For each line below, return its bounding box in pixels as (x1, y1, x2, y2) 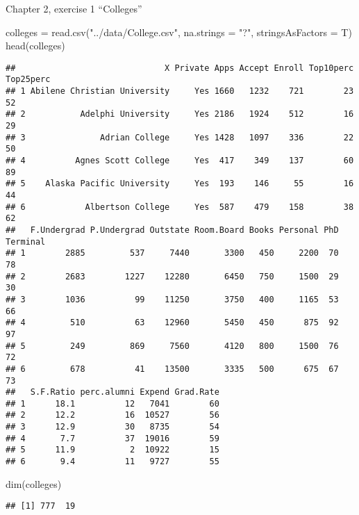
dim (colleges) (6, 476, 62, 491)
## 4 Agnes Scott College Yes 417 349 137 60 (6, 156, 354, 166)
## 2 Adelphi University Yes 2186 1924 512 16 (6, 109, 354, 120)
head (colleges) (6, 38, 65, 53)
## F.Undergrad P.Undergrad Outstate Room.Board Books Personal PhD (6, 224, 339, 235)
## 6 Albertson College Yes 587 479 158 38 (6, 202, 354, 212)
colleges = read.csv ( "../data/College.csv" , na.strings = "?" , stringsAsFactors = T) (6, 24, 352, 39)
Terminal (6, 236, 46, 247)
